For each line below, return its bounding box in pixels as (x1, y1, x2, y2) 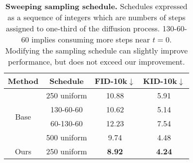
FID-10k (95, 75, 128, 86)
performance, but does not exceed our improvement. (8, 56, 185, 67)
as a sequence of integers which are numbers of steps (7, 12, 186, 23)
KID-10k (143, 75, 177, 86)
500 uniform (46, 132, 87, 143)
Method (8, 75, 39, 86)
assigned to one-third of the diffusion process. (6, 23, 160, 34)
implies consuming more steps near (32, 34, 150, 45)
